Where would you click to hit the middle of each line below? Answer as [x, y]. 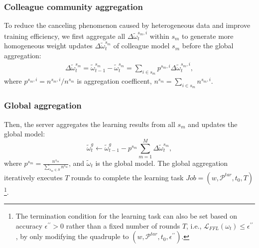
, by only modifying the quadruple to [72, 236]
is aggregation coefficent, [114, 81]
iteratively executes [33, 177]
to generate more [208, 36]
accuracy [29, 225]
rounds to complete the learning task [128, 177]
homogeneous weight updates [48, 46]
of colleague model [141, 46]
